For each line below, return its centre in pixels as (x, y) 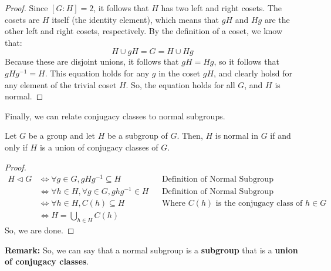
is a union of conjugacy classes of (99, 147)
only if (16, 147)
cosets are (22, 19)
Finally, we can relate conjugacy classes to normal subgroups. (115, 116)
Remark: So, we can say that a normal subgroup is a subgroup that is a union (151, 250)
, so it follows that (246, 61)
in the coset (180, 73)
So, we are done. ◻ (40, 230)
